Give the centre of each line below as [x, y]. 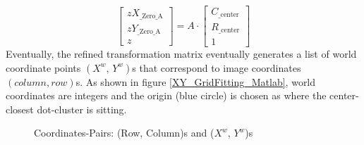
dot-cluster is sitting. [82, 109]
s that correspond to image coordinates [217, 67]
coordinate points [43, 67]
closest [20, 109]
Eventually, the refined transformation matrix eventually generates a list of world [181, 53]
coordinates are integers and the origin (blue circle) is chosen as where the [166, 95]
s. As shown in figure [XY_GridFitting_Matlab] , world [196, 81]
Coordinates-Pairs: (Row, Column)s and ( [124, 133]
